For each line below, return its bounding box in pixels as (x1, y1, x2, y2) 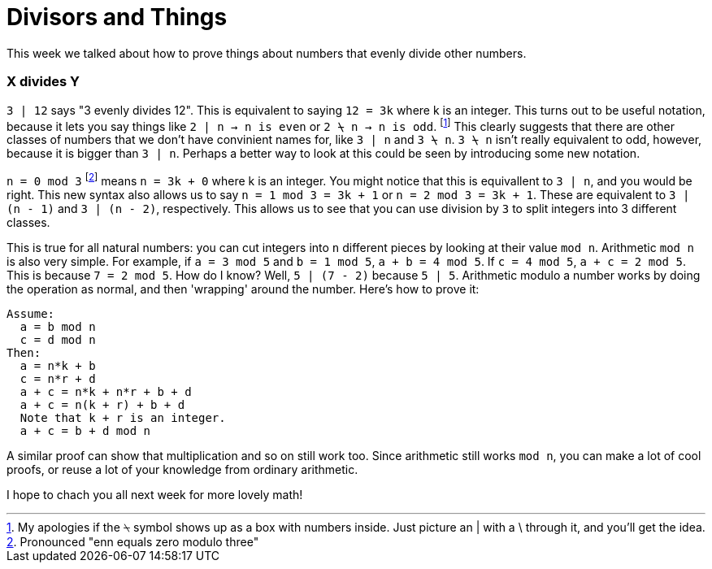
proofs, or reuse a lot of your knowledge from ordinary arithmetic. (7, 462, 358, 476)
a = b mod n (20, 319, 96, 333)
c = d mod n (20, 332, 96, 346)
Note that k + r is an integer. (20, 410, 226, 424)
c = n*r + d (20, 371, 96, 385)
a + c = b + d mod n (20, 423, 151, 437)
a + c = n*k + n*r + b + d (20, 384, 192, 398)
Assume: (7, 306, 55, 320)
